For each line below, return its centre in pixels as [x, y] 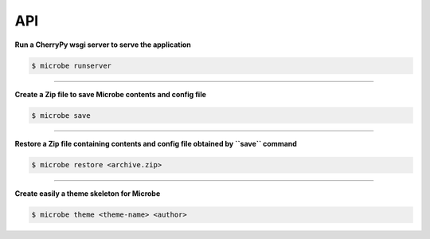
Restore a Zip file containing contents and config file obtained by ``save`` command [156, 144]
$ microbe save [61, 115]
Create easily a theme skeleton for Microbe [88, 194]
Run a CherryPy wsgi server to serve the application [103, 45]
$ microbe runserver [71, 65]
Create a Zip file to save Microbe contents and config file [111, 94]
